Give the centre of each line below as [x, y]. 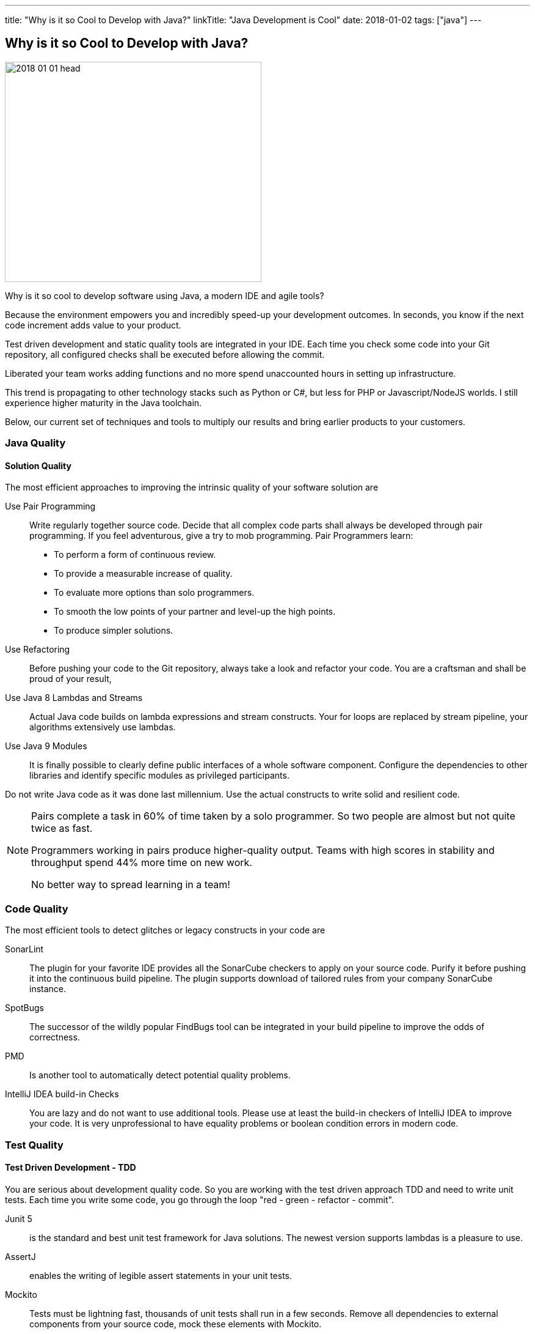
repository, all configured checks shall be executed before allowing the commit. [165, 354]
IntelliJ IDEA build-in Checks [62, 1094]
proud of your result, [71, 679]
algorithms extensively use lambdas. [103, 727]
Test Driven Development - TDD [71, 1168]
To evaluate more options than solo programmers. [154, 593]
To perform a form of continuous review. [135, 555]
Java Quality [35, 443]
